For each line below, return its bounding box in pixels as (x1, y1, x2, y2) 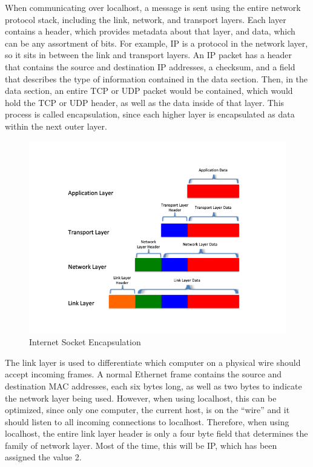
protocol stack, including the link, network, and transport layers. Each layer (5, 13, 286, 25)
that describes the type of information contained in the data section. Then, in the (5, 72, 308, 85)
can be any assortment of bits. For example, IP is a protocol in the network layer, (5, 36, 308, 49)
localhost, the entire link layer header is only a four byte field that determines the (5, 427, 308, 440)
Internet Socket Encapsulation (29, 336, 141, 348)
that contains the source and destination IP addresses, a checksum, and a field (5, 60, 295, 73)
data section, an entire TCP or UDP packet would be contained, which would (5, 84, 293, 97)
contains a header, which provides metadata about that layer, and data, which (5, 25, 295, 38)
